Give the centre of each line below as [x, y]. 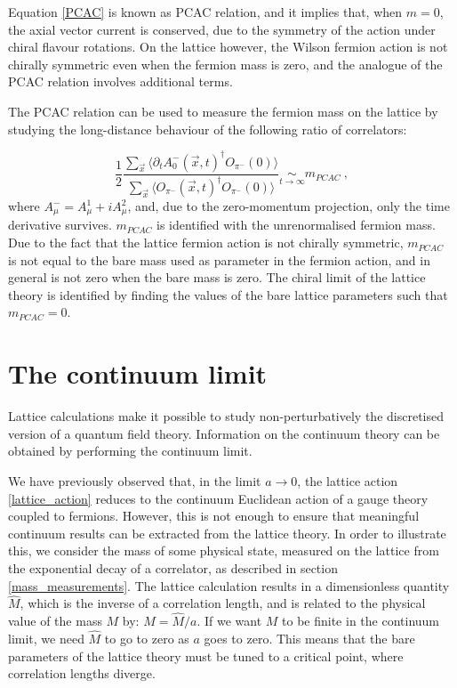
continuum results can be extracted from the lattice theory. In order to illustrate [227, 533]
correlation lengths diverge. [82, 673]
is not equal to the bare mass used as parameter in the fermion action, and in [219, 259]
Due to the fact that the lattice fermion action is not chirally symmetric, [206, 243]
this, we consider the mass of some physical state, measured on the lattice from [224, 550]
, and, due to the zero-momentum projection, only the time [289, 206]
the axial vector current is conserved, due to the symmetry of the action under [222, 29]
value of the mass [55, 621]
